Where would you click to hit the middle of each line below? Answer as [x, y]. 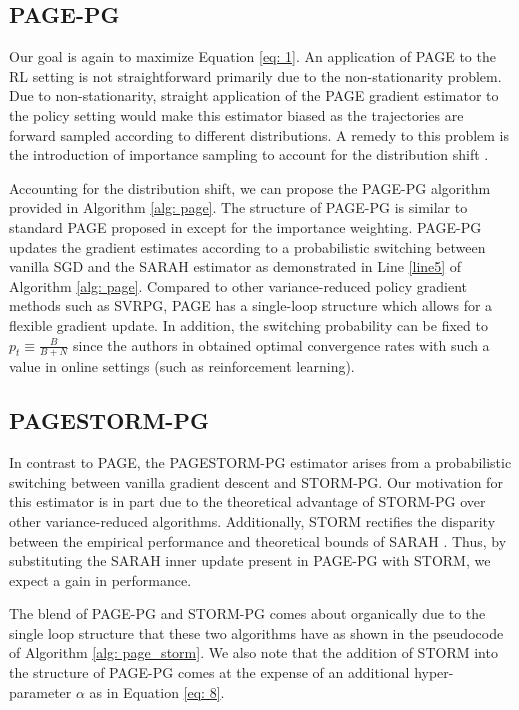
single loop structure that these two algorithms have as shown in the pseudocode [256, 632]
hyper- [434, 672]
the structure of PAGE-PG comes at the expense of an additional [209, 672]
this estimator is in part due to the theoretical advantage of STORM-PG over [247, 501]
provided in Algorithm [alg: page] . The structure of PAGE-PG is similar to [238, 207]
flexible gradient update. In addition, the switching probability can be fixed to [248, 324]
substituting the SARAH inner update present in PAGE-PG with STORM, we [250, 560]
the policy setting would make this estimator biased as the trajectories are [236, 114]
